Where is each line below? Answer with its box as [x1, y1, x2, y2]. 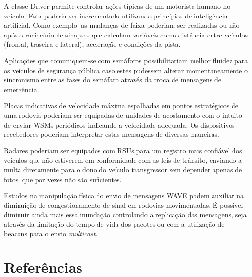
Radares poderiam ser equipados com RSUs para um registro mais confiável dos [4, 145, 242, 155]
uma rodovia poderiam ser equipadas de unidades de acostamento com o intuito [4, 110, 242, 120]
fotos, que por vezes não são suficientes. [4, 174, 122, 184]
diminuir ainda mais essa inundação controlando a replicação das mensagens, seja [4, 209, 247, 220]
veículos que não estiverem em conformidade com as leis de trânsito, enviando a [4, 155, 242, 165]
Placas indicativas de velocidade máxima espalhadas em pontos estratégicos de [4, 100, 238, 111]
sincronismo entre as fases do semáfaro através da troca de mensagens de [4, 74, 222, 85]
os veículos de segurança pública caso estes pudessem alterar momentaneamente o [4, 65, 248, 75]
